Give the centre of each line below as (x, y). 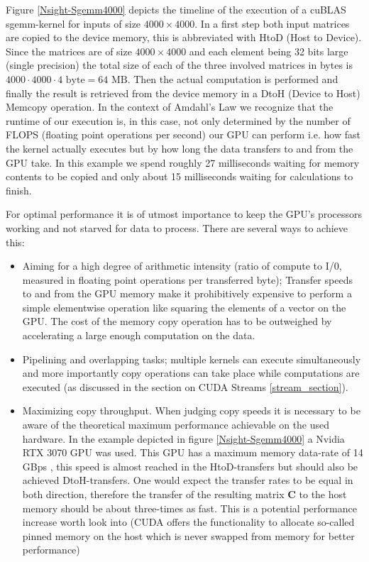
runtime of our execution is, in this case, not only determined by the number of (178, 120)
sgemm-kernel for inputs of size (73, 23)
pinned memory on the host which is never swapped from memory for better (188, 535)
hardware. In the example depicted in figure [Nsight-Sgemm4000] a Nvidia (183, 438)
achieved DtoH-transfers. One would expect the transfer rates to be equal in (188, 480)
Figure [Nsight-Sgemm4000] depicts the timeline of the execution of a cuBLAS (176, 9)
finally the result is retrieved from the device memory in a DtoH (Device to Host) (183, 93)
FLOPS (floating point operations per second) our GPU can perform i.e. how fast (183, 134)
